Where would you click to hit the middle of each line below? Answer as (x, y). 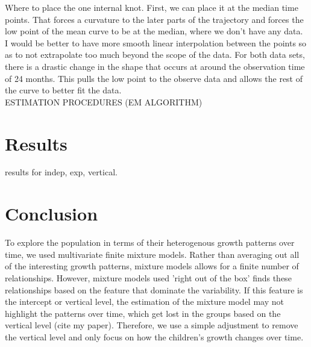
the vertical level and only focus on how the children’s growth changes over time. (154, 336)
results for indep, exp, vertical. (61, 172)
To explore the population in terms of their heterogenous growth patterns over (150, 242)
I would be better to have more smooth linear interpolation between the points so (156, 42)
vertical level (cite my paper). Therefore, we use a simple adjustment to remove (152, 325)
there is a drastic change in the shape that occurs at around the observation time (155, 66)
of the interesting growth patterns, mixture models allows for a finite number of (152, 266)
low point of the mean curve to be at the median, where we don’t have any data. (154, 31)
